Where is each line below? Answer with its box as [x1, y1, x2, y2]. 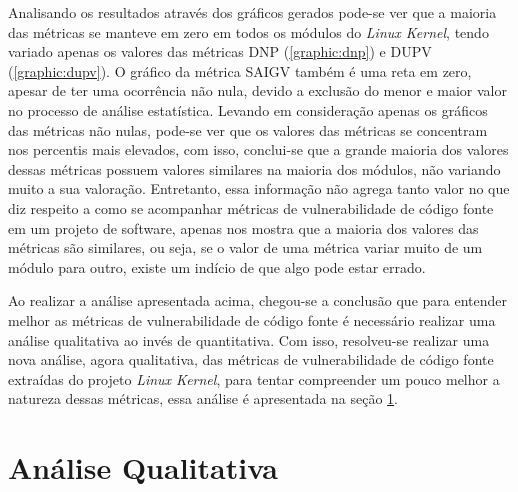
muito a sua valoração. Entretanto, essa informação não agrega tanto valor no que [8, 178, 510, 199]
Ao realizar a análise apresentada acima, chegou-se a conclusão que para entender [8, 290, 507, 311]
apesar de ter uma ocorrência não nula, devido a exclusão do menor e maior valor [8, 80, 507, 101]
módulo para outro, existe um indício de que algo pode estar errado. [8, 256, 426, 277]
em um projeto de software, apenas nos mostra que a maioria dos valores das [8, 217, 479, 238]
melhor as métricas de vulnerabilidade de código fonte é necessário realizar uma [8, 309, 496, 330]
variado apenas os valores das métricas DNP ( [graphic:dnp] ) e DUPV [8, 41, 432, 62]
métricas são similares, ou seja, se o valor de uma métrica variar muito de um [8, 237, 483, 258]
